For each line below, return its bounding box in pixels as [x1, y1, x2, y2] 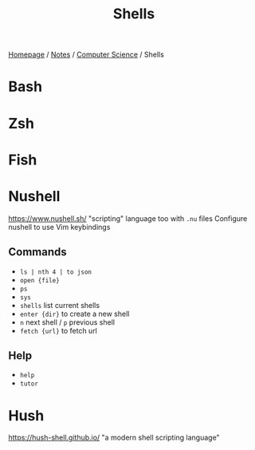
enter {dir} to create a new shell [19, 309, 130, 318]
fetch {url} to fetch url [19, 326, 98, 335]
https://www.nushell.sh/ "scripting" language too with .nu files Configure [8, 213, 248, 223]
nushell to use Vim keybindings [8, 222, 111, 231]
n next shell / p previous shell [19, 317, 116, 327]
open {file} [19, 276, 60, 284]
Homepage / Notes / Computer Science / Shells [8, 49, 165, 60]
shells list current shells [19, 300, 100, 310]
